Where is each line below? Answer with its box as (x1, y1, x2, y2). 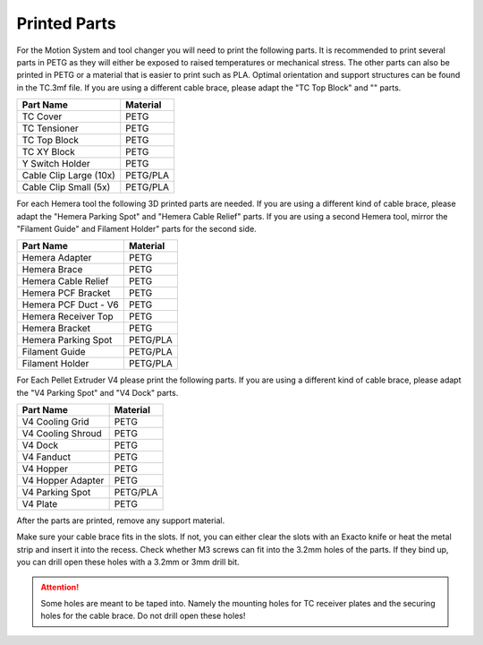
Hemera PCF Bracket (21, 287, 111, 299)
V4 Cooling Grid (21, 416, 89, 428)
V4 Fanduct (21, 451, 72, 463)
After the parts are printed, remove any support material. (16, 515, 225, 526)
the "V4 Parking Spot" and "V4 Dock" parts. (16, 387, 179, 398)
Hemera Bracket (21, 322, 91, 335)
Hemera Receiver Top (21, 310, 114, 322)
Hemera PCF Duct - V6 (21, 298, 120, 311)
